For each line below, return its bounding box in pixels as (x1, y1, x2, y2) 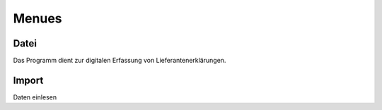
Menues (13, 11, 62, 26)
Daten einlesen (13, 92, 57, 102)
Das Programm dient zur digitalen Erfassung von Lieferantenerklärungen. (13, 56, 226, 65)
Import (13, 74, 44, 86)
